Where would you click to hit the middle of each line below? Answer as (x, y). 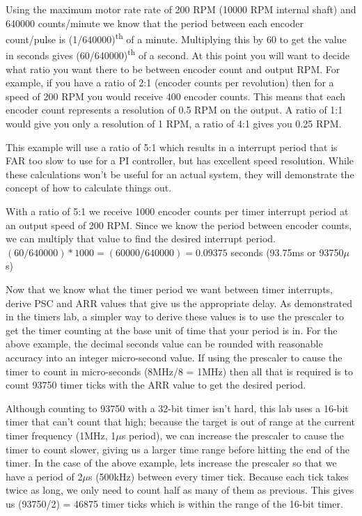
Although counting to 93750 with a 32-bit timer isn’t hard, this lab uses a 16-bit (177, 408)
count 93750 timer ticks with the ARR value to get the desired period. (156, 385)
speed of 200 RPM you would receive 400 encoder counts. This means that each (175, 96)
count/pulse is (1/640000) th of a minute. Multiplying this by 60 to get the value (176, 38)
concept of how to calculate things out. (89, 188)
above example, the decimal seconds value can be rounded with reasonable (164, 344)
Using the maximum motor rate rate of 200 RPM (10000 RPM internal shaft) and (181, 9)
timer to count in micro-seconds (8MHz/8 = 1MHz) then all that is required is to (179, 371)
